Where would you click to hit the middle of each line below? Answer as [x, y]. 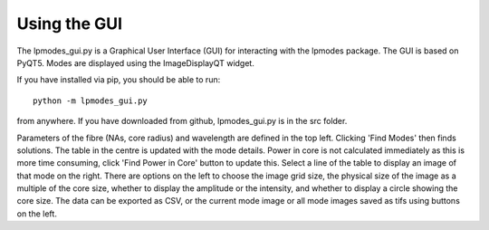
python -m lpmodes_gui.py [91, 101]
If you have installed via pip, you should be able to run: [119, 80]
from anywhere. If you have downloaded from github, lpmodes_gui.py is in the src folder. [182, 121]
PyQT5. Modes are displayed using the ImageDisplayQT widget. [136, 62]
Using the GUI [69, 24]
